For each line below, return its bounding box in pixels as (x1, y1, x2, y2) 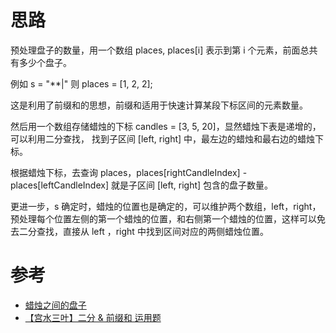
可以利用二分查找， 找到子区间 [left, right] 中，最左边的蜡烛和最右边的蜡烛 (10, 132, 316, 145)
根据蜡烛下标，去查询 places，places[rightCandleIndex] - (10, 166, 248, 178)
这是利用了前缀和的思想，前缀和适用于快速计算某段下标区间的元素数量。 (10, 99, 308, 111)
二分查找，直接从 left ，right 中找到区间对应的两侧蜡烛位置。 (18, 225, 269, 237)
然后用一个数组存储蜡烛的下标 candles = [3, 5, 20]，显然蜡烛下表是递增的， (10, 120, 322, 132)
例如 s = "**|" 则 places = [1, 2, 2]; (10, 77, 153, 90)
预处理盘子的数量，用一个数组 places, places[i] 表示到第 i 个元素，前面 (10, 44, 301, 56)
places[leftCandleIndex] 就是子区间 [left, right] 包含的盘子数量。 (10, 179, 274, 191)
